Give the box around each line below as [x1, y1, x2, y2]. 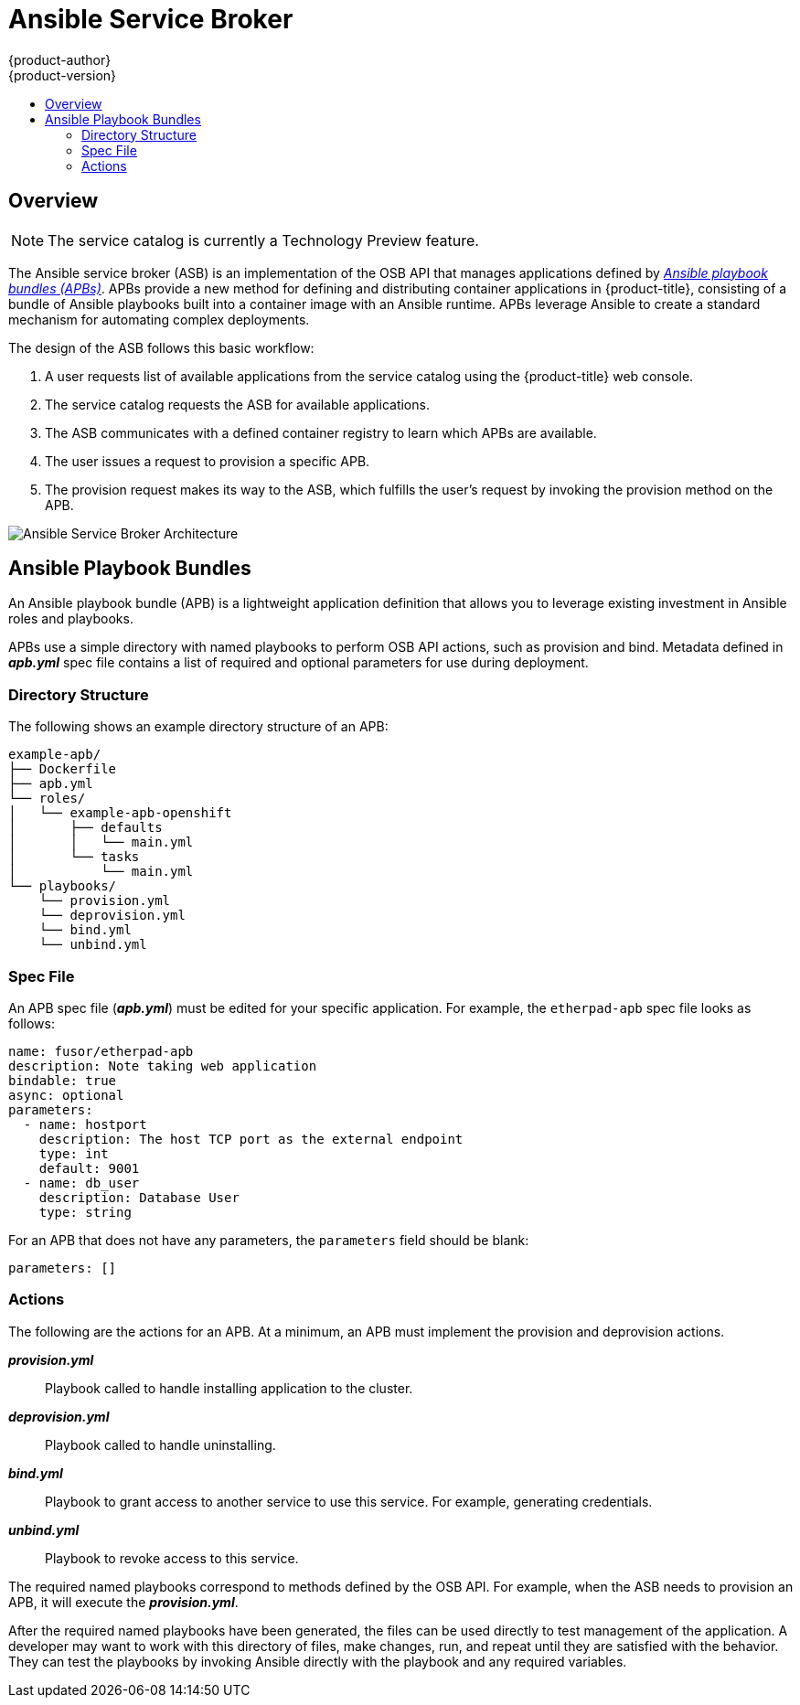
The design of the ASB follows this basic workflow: [8, 339, 315, 356]
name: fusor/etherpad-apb [8, 1043, 194, 1059]
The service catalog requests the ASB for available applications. [45, 396, 430, 412]
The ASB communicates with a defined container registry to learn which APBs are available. [45, 424, 597, 441]
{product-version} [8, 67, 117, 83]
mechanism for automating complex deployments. [8, 311, 310, 327]
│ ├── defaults [8, 820, 163, 836]
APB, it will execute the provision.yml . [8, 1593, 239, 1610]
